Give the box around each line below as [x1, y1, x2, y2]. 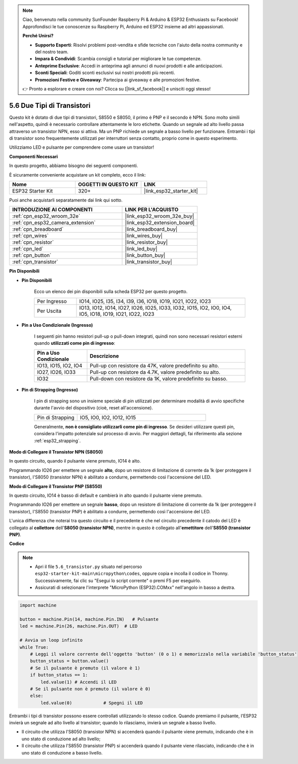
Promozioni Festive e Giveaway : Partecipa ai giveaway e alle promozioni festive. [35, 77, 201, 83]
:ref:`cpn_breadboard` [12, 226, 64, 233]
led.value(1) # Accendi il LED [40, 679, 117, 685]
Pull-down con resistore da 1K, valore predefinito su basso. [89, 375, 228, 382]
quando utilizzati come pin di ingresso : [34, 340, 115, 346]
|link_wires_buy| [125, 232, 163, 239]
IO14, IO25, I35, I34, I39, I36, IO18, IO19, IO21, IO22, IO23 [79, 297, 211, 304]
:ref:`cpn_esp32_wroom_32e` [12, 213, 80, 220]
